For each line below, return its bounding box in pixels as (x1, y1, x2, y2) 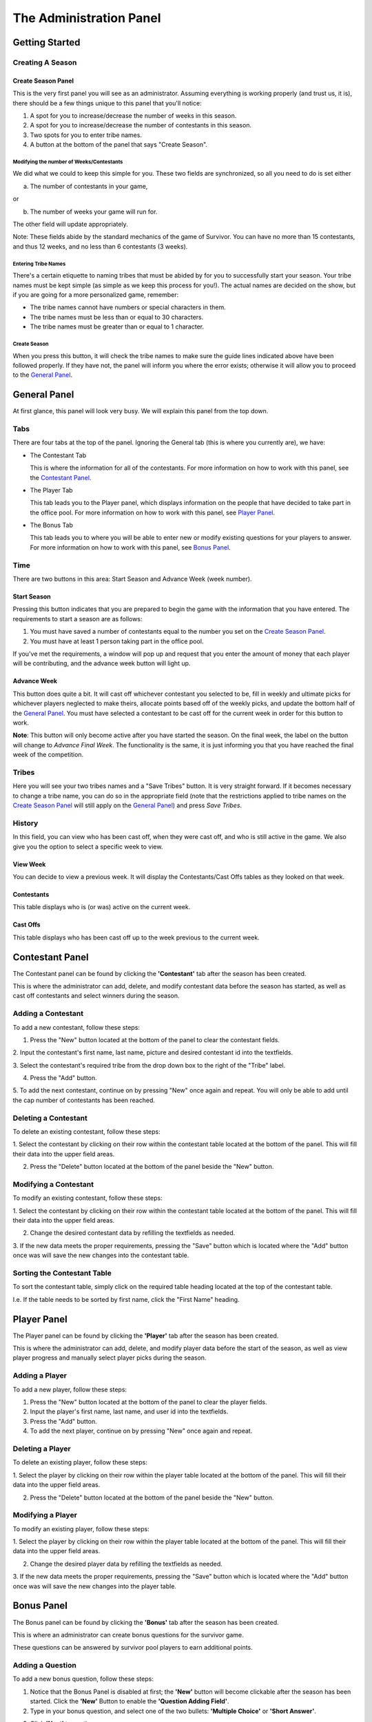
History (12, 818, 39, 828)
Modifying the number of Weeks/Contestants (12, 158, 123, 165)
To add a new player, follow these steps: (12, 1385, 127, 1393)
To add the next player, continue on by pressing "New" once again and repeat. (30, 1427, 253, 1435)
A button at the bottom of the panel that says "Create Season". (30, 141, 208, 149)
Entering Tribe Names (12, 260, 66, 267)
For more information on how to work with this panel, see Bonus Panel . (30, 543, 231, 551)
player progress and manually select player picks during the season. (12, 1353, 207, 1362)
